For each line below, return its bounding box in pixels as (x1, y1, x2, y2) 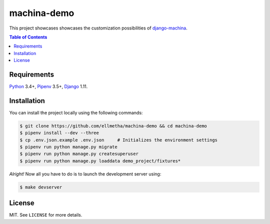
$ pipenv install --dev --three (19, 130, 99, 136)
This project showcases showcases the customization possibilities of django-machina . (9, 25, 187, 31)
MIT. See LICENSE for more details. (9, 212, 82, 218)
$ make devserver (19, 184, 62, 190)
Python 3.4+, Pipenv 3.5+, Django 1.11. (9, 83, 88, 89)
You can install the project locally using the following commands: (9, 109, 143, 115)
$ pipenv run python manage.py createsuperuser (19, 151, 138, 157)
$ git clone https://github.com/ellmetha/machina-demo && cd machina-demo (19, 123, 207, 128)
